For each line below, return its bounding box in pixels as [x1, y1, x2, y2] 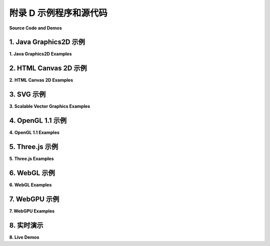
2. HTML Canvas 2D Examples [9, 77, 73, 83]
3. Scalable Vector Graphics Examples [9, 103, 90, 109]
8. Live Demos [9, 234, 39, 240]
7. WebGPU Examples [9, 208, 55, 214]
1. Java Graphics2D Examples [9, 51, 72, 57]
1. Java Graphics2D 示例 [9, 38, 85, 46]
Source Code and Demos [9, 25, 62, 31]
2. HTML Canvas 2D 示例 [9, 64, 87, 72]
